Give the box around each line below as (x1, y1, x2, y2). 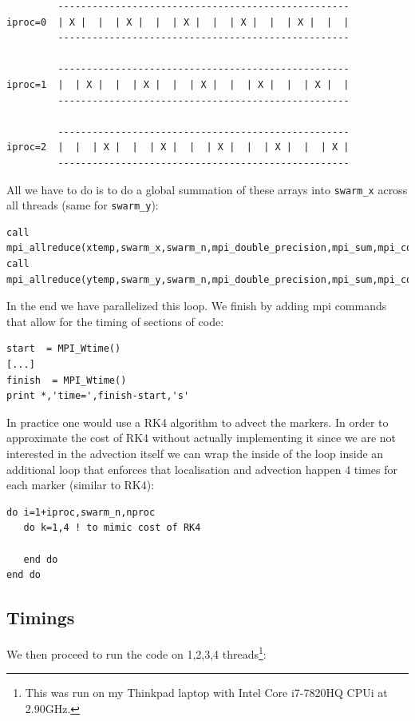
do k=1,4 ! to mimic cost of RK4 (23, 522, 201, 534)
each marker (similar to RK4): (6, 476, 155, 493)
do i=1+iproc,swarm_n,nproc (6, 506, 156, 518)
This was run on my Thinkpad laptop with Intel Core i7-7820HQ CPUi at (25, 684, 388, 701)
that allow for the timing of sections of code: (6, 313, 224, 329)
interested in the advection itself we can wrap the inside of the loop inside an (6, 444, 384, 461)
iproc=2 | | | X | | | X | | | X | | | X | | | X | (6, 141, 350, 153)
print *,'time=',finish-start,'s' (6, 390, 190, 402)
